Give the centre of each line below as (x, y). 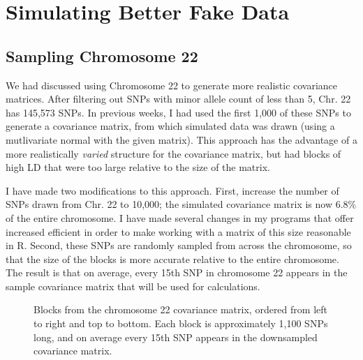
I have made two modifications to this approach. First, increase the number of (172, 190)
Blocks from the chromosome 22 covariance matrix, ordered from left (180, 309)
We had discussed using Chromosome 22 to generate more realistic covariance (172, 85)
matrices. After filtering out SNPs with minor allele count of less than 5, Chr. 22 (178, 99)
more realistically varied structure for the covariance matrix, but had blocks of (173, 153)
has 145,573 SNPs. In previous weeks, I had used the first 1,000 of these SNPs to (178, 112)
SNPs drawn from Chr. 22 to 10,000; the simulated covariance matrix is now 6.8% (181, 204)
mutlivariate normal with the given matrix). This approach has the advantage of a (181, 139)
